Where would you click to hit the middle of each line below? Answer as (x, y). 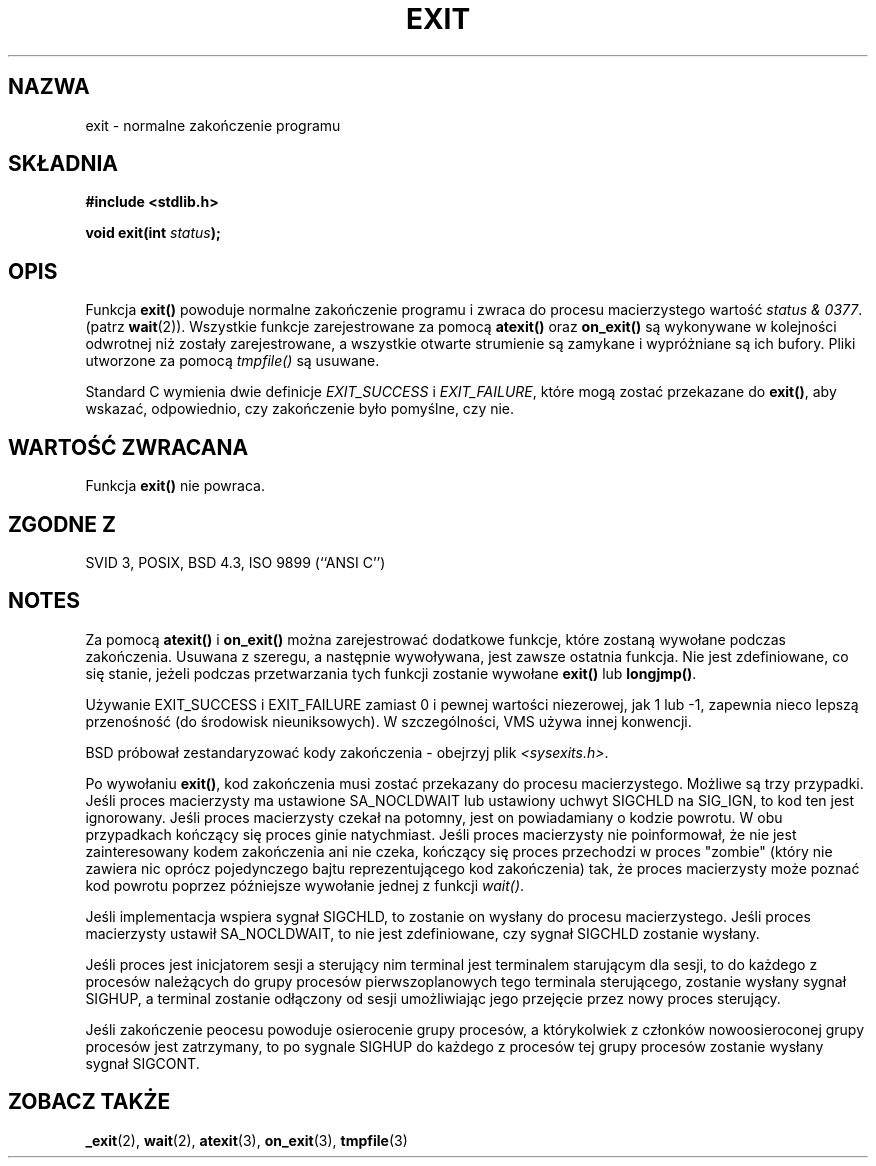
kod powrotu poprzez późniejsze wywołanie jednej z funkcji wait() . (305, 885)
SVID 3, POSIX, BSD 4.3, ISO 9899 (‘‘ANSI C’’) (235, 562)
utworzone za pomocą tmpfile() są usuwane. (232, 361)
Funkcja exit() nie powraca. (175, 486)
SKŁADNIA (63, 164)
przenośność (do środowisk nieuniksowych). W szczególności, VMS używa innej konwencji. (388, 721)
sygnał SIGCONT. (142, 1063)
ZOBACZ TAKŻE (89, 1102)
